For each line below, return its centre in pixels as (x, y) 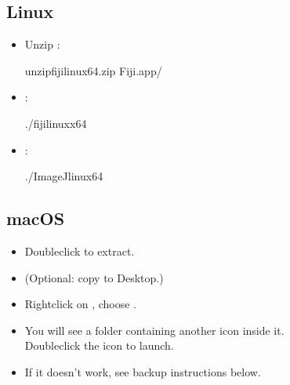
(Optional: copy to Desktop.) (94, 277)
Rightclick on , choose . (80, 304)
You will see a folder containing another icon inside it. (154, 330)
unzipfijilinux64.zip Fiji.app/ (93, 70)
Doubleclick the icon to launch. (99, 345)
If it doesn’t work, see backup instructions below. (143, 371)
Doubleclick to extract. (80, 251)
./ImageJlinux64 (64, 176)
